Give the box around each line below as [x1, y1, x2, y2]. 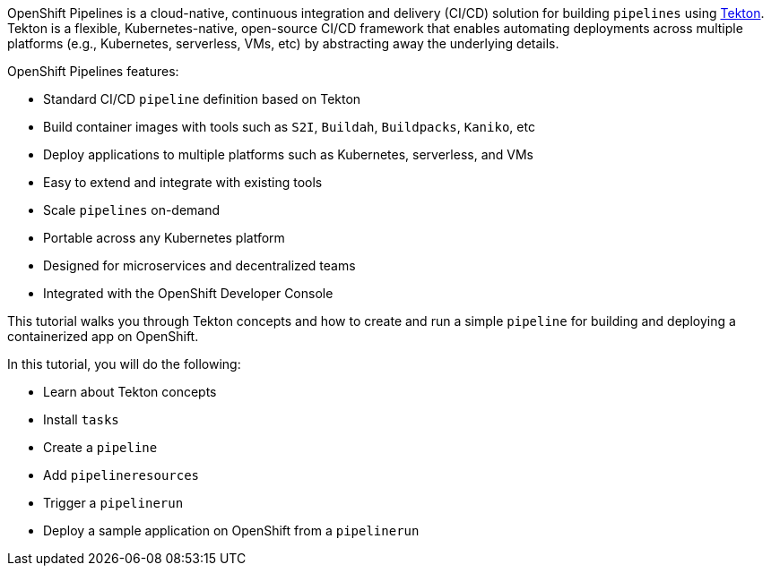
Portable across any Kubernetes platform [43, 230, 285, 245]
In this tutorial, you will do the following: [7, 356, 241, 372]
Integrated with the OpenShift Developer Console [43, 286, 334, 301]
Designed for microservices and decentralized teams [43, 258, 356, 273]
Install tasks [43, 412, 119, 427]
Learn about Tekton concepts [43, 384, 217, 399]
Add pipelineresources [43, 467, 200, 483]
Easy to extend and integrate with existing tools [43, 175, 323, 190]
